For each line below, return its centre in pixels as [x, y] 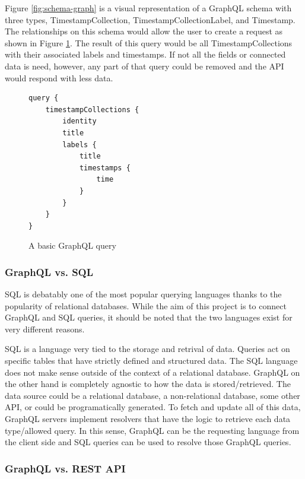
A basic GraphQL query [72, 245]
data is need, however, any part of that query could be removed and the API [144, 66]
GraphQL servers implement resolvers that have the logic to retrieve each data [148, 419]
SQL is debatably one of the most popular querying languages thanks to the [143, 294]
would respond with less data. [59, 77]
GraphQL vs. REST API [65, 468]
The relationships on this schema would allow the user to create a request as [144, 31]
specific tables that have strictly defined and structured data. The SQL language [151, 361]
